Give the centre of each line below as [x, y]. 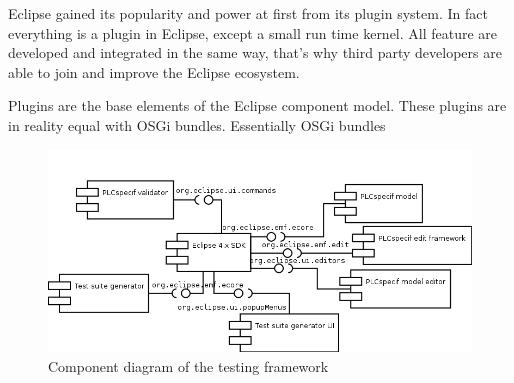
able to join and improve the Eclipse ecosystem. [154, 71]
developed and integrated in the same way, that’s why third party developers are [255, 52]
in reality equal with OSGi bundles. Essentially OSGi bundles [197, 124]
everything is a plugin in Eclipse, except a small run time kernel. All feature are [253, 32]
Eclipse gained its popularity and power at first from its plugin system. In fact [248, 13]
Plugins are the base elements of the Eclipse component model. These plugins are [257, 105]
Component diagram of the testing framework [188, 365]
